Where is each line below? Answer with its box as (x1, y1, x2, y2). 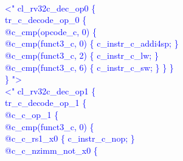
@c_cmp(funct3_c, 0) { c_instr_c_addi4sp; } (5, 37, 179, 50)
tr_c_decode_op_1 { (5, 96, 87, 109)
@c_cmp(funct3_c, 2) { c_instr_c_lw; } (5, 48, 159, 61)
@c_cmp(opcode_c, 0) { (5, 25, 97, 38)
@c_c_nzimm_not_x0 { (5, 143, 98, 156)
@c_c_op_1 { (5, 108, 59, 120)
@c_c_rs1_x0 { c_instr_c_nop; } (5, 132, 135, 145)
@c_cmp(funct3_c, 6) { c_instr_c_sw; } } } (5, 61, 174, 73)
